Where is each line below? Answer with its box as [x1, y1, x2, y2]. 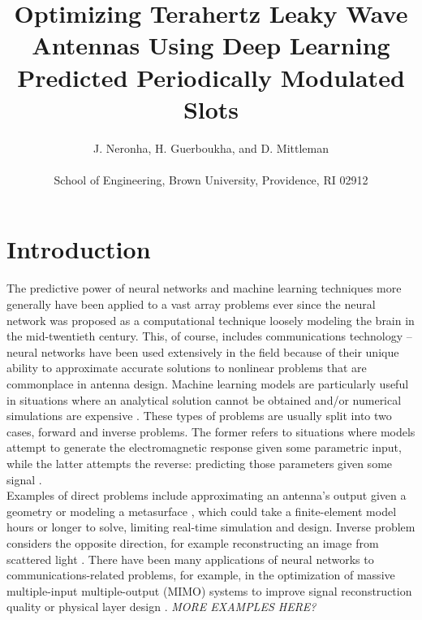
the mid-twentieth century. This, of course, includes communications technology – [6, 327, 412, 345]
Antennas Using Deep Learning [32, 28, 390, 62]
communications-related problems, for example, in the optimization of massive [6, 566, 395, 583]
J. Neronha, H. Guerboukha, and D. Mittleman [93, 139, 329, 156]
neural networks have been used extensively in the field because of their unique [6, 343, 399, 360]
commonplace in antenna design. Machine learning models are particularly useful [6, 375, 409, 392]
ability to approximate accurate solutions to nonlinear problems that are [6, 359, 367, 376]
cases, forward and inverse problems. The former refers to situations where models [6, 423, 416, 440]
